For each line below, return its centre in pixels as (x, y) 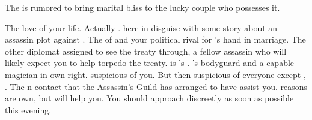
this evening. (28, 109)
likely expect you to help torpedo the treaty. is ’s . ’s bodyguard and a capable (150, 63)
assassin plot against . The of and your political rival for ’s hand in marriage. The (155, 39)
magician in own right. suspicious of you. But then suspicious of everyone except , (155, 74)
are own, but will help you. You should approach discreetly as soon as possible (149, 98)
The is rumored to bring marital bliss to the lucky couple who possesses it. (142, 7)
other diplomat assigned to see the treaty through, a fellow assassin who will (146, 51)
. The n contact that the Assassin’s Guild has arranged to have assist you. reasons (156, 86)
